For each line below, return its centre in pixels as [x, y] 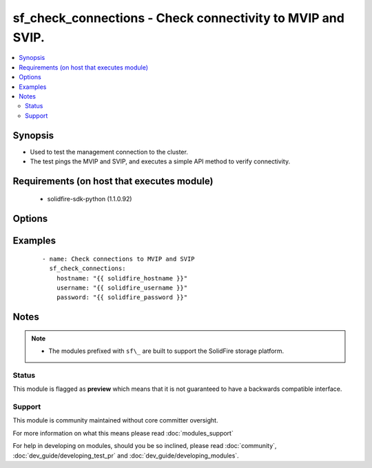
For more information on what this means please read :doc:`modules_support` [123, 433]
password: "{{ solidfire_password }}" [122, 297]
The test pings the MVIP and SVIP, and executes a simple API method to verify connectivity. [160, 161]
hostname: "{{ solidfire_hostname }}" [122, 278]
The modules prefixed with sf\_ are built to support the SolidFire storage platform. [166, 351]
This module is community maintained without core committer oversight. [115, 420]
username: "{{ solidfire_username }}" [122, 287]
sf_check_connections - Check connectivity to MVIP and [178, 18]
